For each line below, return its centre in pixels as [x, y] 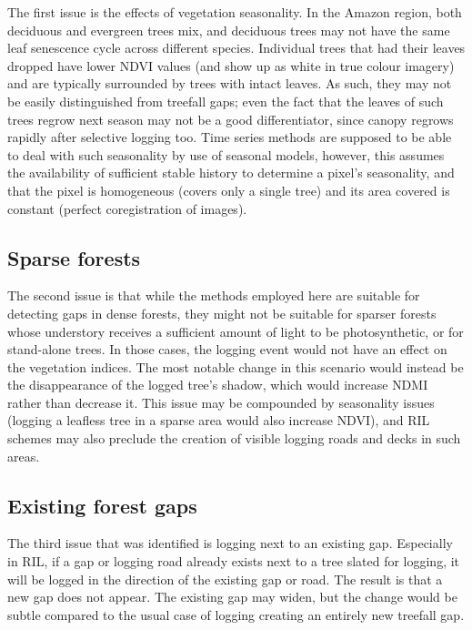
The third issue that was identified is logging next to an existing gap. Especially [230, 543]
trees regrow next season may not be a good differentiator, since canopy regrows [231, 119]
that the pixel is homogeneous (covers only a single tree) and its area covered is [229, 190]
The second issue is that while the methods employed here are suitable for [214, 295]
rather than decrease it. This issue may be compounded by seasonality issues [221, 402]
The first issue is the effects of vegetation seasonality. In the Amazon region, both [235, 12]
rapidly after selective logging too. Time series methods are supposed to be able [230, 137]
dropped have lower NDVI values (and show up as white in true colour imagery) [231, 65]
